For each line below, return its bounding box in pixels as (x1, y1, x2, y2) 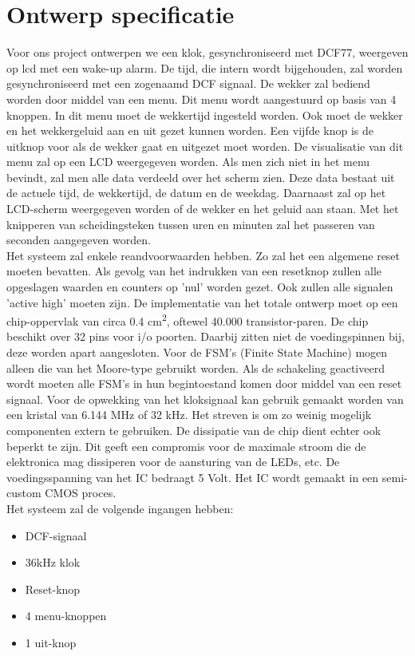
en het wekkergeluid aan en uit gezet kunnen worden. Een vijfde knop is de (6, 122, 374, 139)
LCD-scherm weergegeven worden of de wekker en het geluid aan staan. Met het (6, 200, 399, 217)
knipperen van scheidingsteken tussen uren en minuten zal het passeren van (6, 215, 375, 232)
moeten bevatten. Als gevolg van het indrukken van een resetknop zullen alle (6, 263, 381, 279)
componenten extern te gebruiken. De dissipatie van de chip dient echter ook (6, 422, 381, 439)
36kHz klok (25, 554, 81, 571)
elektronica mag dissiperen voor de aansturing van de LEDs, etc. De (6, 453, 340, 470)
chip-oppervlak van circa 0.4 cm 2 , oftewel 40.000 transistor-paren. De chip (6, 310, 369, 329)
